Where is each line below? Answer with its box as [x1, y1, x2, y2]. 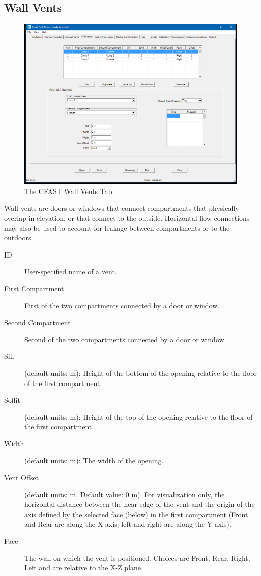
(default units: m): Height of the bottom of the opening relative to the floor [24, 367, 257, 378]
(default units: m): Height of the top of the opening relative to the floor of [24, 411, 253, 422]
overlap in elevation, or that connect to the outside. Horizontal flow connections [4, 212, 250, 223]
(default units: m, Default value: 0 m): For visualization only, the [24, 489, 225, 499]
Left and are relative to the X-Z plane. [24, 562, 143, 573]
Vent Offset [4, 472, 39, 483]
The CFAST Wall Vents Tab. [24, 185, 114, 196]
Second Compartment [4, 317, 71, 328]
